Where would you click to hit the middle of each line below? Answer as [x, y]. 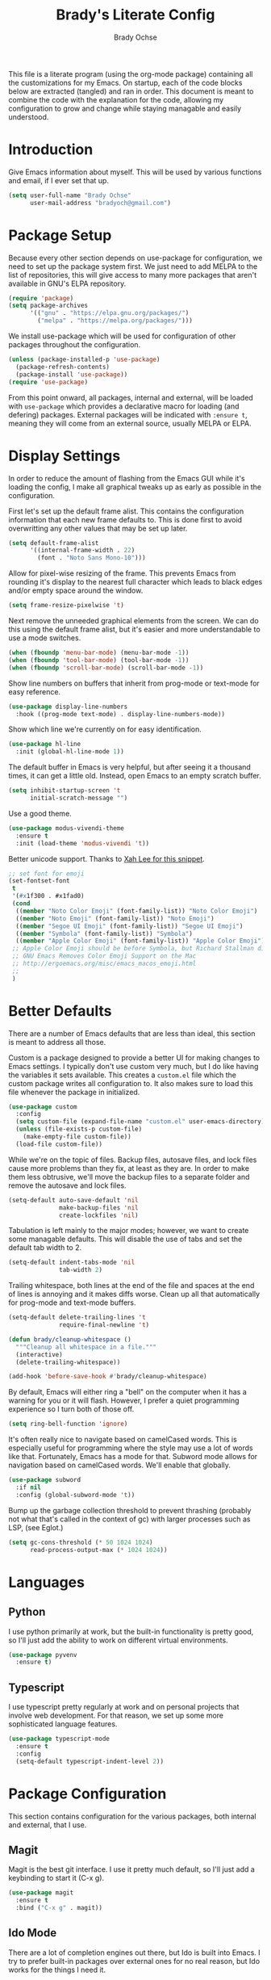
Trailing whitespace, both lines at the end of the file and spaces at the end [131, 1286]
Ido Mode [33, 1933]
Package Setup [60, 235]
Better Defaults [60, 1011]
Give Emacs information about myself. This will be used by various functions [135, 172]
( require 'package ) [41, 298]
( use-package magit [41, 1893]
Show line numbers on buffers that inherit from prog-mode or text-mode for [134, 683]
